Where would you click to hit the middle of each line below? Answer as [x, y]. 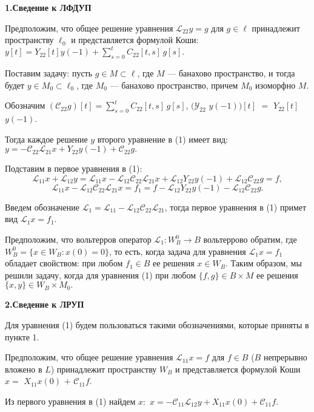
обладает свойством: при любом [64, 263]
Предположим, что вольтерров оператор [78, 239]
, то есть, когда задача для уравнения [178, 251]
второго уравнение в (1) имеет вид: [162, 139]
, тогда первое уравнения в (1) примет [235, 207]
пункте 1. [22, 336]
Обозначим [25, 105]
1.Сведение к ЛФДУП [48, 7]
